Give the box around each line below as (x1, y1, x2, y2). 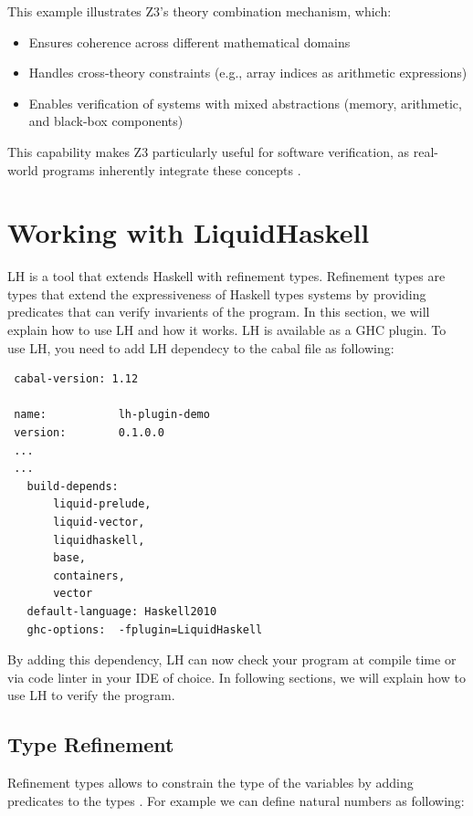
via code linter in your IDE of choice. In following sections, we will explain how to (7, 667, 466, 686)
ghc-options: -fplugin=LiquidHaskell (26, 622, 263, 636)
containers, (53, 569, 125, 582)
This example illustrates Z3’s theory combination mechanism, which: (7, 2, 392, 20)
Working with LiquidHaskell (7, 214, 370, 251)
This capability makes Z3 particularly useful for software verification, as (7, 141, 410, 161)
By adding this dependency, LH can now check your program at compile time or (7, 650, 457, 669)
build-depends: (26, 479, 119, 493)
